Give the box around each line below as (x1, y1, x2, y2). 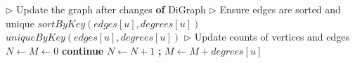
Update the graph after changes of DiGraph (16, 2, 206, 16)
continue (61, 43, 104, 57)
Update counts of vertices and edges (194, 29, 350, 44)
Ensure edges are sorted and (219, 2, 341, 16)
